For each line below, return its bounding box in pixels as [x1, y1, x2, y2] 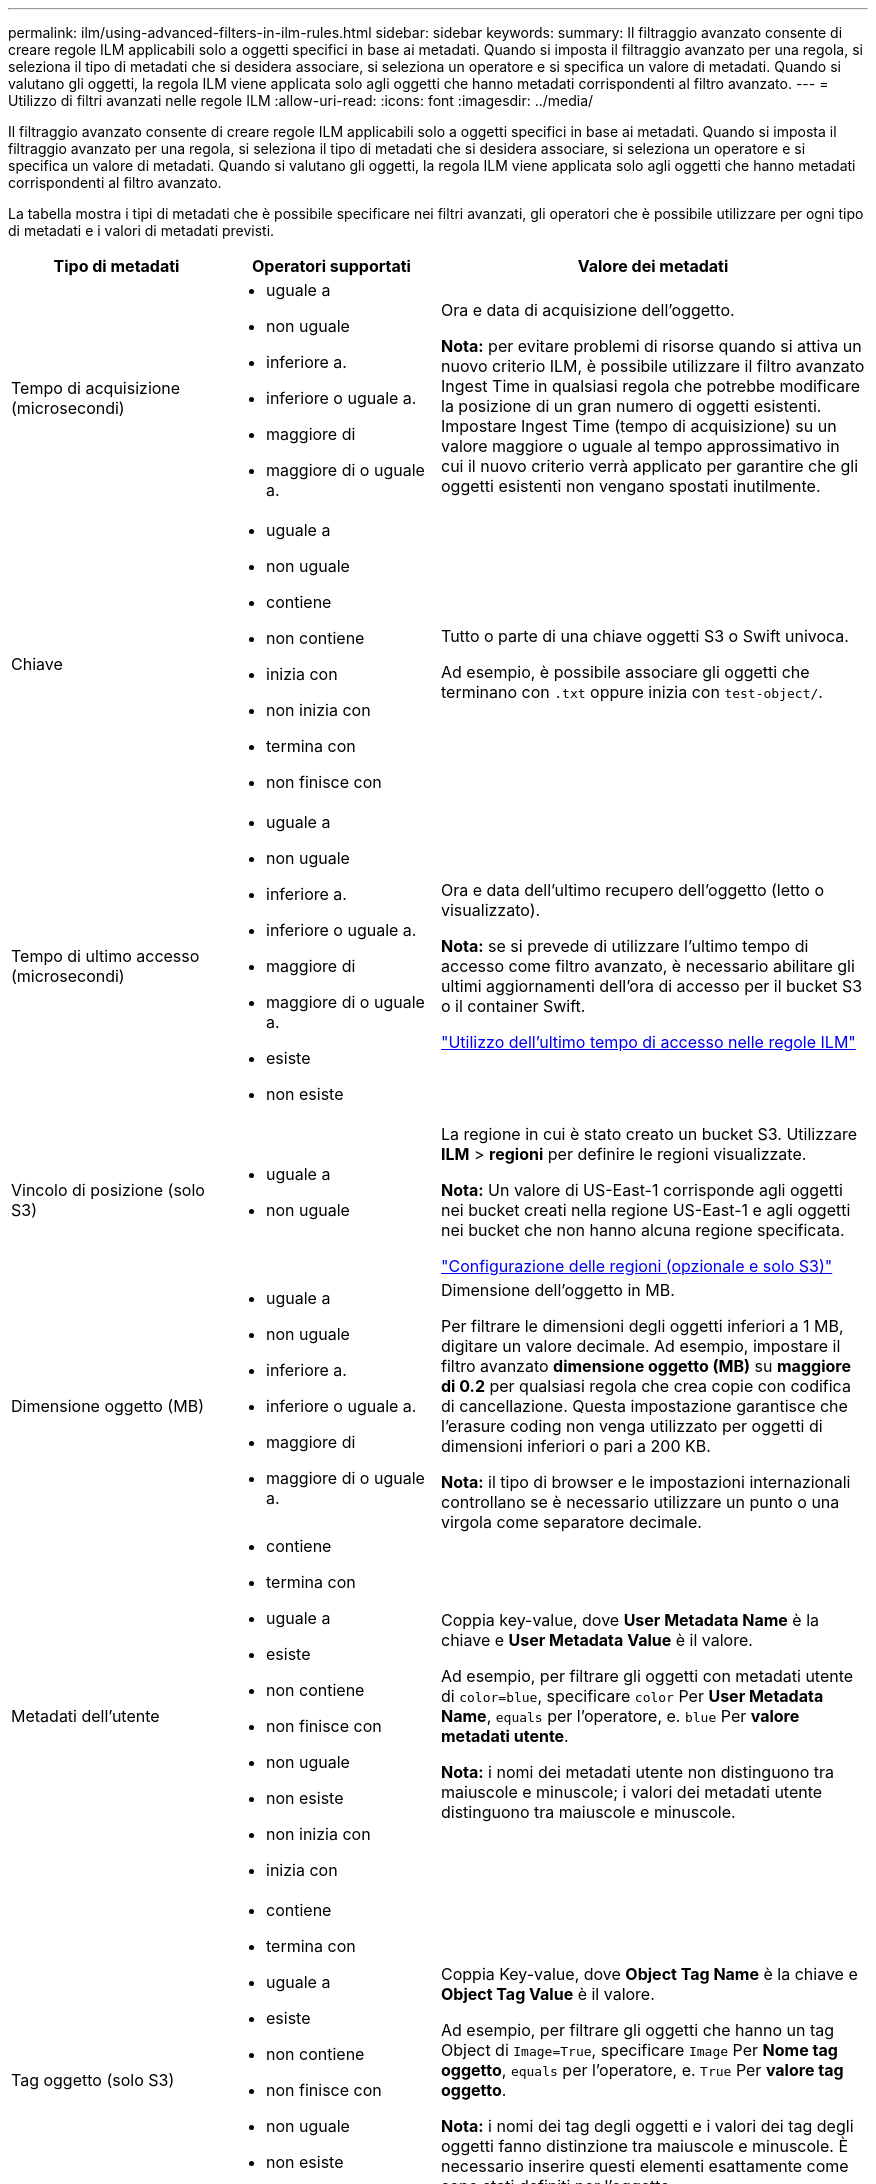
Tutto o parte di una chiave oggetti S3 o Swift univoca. [441, 626, 849, 646]
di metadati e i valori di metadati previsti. [8, 222, 275, 239]
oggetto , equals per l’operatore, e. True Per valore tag [441, 2060, 844, 2080]
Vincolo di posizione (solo [11, 1180, 205, 1200]
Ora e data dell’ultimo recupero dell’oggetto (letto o [441, 880, 825, 900]
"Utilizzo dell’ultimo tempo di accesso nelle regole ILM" [441, 1032, 856, 1052]
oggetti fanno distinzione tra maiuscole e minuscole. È [441, 2136, 849, 2156]
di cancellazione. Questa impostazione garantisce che [441, 1396, 848, 1416]
